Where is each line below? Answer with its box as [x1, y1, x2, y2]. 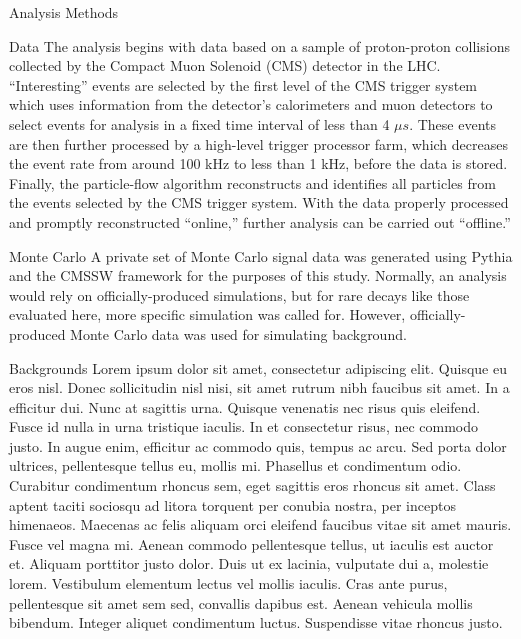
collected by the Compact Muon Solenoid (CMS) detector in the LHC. [9, 55, 441, 76]
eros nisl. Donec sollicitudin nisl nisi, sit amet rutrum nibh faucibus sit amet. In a [9, 377, 510, 398]
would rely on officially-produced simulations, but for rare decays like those [9, 284, 470, 305]
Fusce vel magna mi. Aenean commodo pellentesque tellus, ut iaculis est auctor [9, 533, 494, 554]
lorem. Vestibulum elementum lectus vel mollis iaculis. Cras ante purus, [9, 573, 448, 594]
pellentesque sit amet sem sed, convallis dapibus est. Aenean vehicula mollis [9, 592, 473, 613]
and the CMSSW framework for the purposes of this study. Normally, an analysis [9, 265, 507, 286]
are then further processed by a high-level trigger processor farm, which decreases [9, 133, 508, 154]
